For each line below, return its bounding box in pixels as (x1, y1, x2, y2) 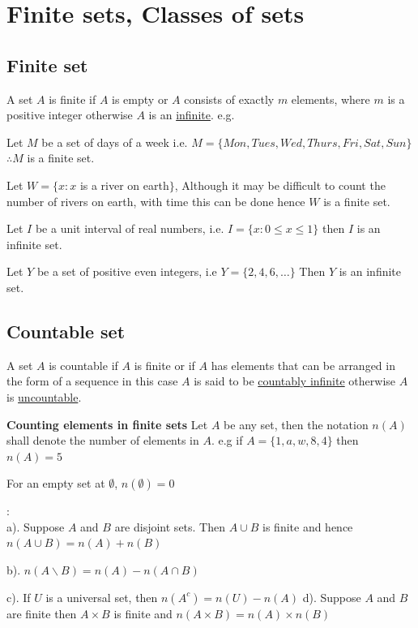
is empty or (112, 90, 168, 107)
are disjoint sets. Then (114, 518, 226, 535)
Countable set (6, 318, 126, 343)
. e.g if (211, 432, 243, 449)
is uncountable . (6, 388, 82, 405)
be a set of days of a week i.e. (41, 133, 188, 150)
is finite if (49, 90, 96, 107)
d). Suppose (302, 588, 361, 605)
